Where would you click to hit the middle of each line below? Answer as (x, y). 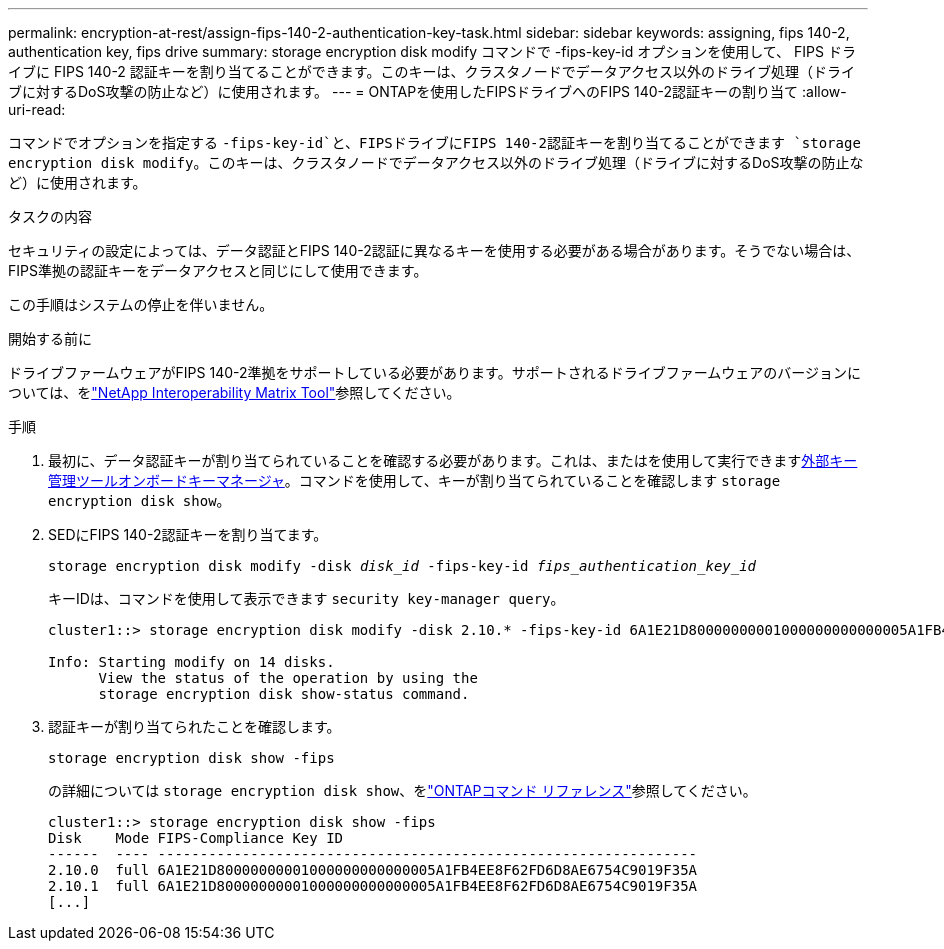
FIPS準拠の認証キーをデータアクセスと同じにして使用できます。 (218, 270)
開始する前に (50, 338)
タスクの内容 (50, 216)
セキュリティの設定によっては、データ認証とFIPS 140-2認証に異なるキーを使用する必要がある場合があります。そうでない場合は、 (434, 250)
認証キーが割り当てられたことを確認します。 (194, 726)
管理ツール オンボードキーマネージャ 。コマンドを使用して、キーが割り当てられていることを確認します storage (414, 480)
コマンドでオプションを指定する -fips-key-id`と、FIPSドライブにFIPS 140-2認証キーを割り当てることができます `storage (434, 142)
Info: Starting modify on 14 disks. (191, 662)
